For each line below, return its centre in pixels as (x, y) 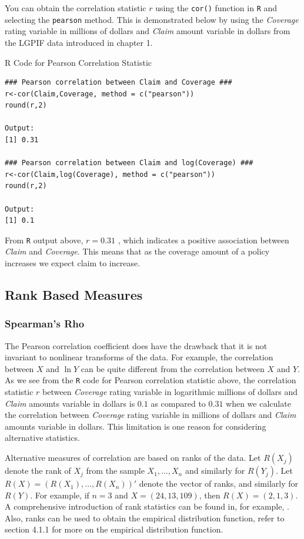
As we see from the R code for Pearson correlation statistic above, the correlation (151, 380)
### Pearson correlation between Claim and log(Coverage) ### (129, 163)
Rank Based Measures (74, 295)
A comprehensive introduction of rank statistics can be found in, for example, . (147, 506)
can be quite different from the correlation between (173, 368)
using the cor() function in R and (216, 8)
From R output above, (44, 240)
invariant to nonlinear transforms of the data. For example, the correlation (139, 357)
